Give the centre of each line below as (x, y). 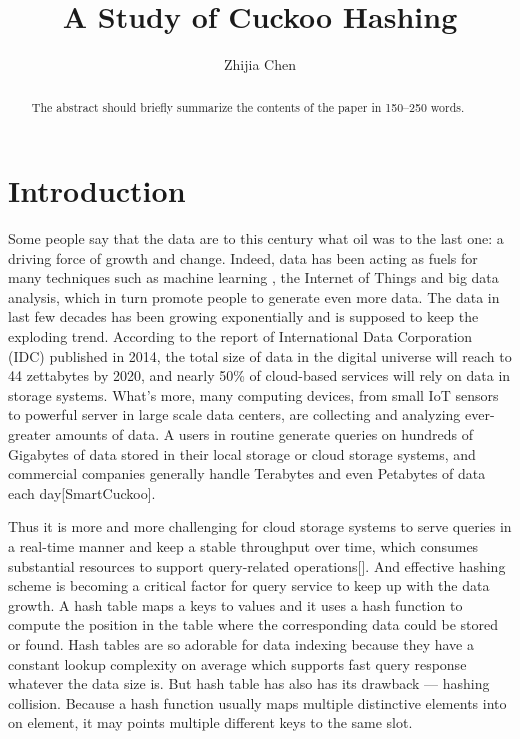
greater (29, 434)
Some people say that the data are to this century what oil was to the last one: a (256, 238)
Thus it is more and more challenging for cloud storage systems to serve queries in (260, 526)
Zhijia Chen (260, 64)
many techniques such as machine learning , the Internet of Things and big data (253, 277)
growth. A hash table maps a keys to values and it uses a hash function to (235, 604)
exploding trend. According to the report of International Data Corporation (240, 336)
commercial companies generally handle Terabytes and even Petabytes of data (247, 473)
